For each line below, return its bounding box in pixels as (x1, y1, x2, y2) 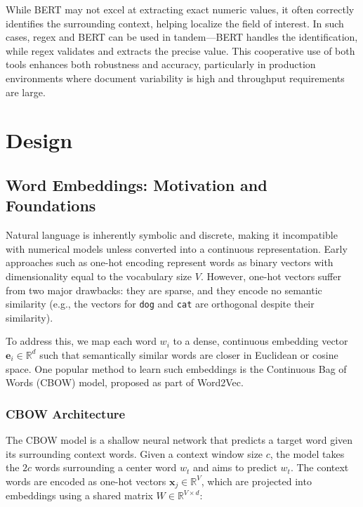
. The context (290, 460, 349, 475)
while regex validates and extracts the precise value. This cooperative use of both (6, 43, 355, 58)
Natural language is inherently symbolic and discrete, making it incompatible (6, 228, 338, 242)
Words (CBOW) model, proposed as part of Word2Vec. (6, 375, 244, 390)
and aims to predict (192, 460, 277, 475)
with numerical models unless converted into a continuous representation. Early (6, 241, 348, 256)
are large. (6, 84, 46, 99)
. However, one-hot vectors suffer (200, 268, 341, 283)
